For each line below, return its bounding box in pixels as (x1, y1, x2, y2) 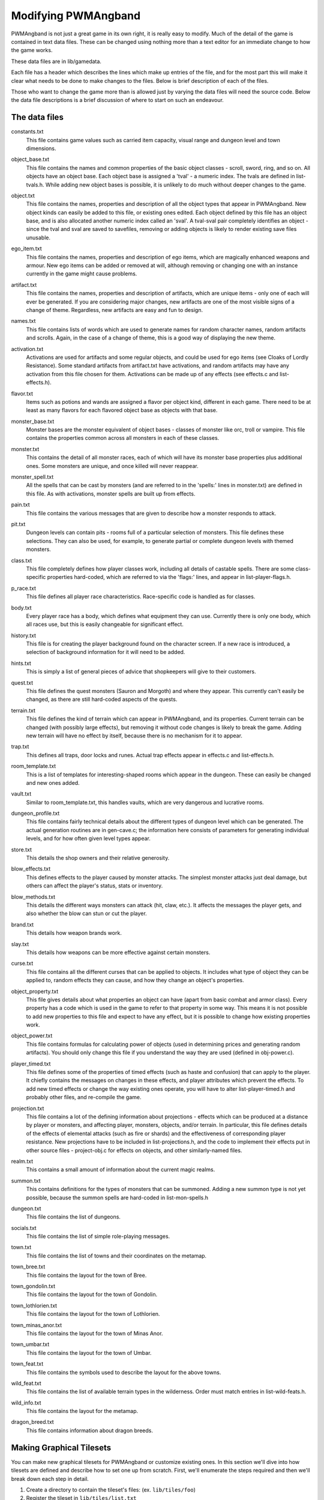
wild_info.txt (11, 1399, 41, 1406)
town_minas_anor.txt (11, 1321, 62, 1328)
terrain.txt (11, 707, 35, 714)
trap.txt (11, 743, 29, 750)
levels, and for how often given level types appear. (26, 835, 151, 842)
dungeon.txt (11, 1205, 41, 1212)
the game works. (11, 47, 53, 54)
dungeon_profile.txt (11, 810, 60, 817)
